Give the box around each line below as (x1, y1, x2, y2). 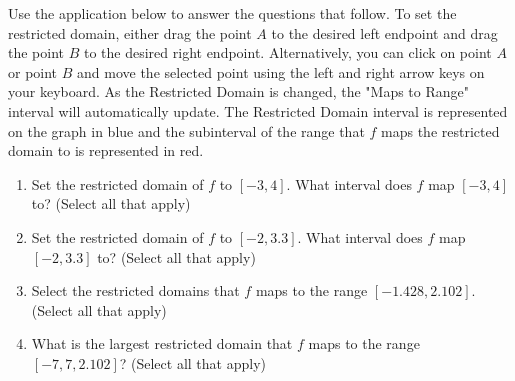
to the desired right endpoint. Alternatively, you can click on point (83, 42, 492, 63)
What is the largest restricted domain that (31, 333, 293, 354)
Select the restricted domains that (31, 280, 240, 301)
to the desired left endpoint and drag (271, 22, 498, 43)
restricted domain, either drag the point (8, 22, 252, 43)
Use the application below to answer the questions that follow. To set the (8, 3, 457, 23)
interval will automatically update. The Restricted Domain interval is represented (8, 100, 508, 121)
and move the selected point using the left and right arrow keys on (77, 61, 485, 82)
